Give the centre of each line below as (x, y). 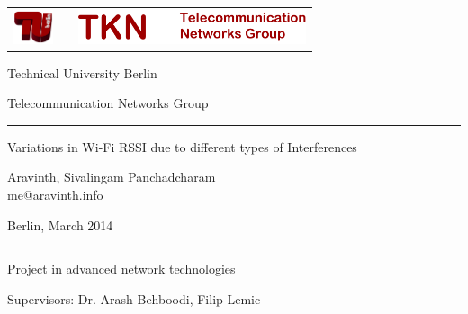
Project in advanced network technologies (121, 269)
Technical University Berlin (82, 72)
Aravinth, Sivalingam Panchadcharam (112, 177)
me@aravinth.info (55, 194)
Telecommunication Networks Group (108, 103)
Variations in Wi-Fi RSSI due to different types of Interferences (182, 146)
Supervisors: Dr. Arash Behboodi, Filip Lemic (134, 298)
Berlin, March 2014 (60, 224)
